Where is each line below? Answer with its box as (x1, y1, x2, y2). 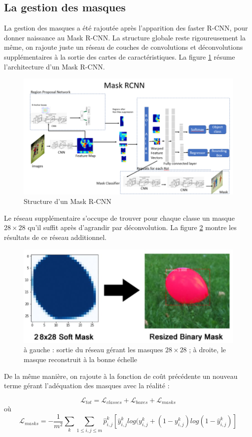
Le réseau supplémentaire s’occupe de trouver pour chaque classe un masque (4, 212, 235, 223)
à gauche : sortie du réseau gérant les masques (24, 344, 163, 355)
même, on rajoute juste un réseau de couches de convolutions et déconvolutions (4, 42, 243, 52)
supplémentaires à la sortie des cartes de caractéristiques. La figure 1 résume (4, 51, 235, 62)
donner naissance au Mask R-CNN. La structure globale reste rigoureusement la (4, 32, 246, 42)
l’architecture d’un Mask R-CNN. (4, 61, 105, 71)
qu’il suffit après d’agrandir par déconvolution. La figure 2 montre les (28, 222, 237, 233)
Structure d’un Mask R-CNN (24, 196, 111, 206)
